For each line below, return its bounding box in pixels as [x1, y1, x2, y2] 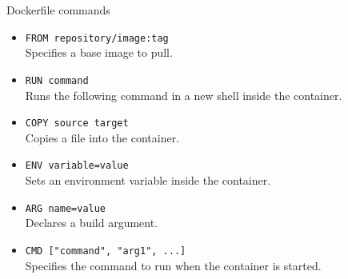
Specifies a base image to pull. [25, 44, 173, 61]
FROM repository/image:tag [25, 32, 169, 44]
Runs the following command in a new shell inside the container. [25, 86, 342, 103]
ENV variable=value [25, 160, 129, 172]
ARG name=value [25, 202, 106, 214]
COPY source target [25, 118, 129, 130]
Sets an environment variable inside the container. [25, 172, 271, 188]
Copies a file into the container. [25, 129, 180, 145]
